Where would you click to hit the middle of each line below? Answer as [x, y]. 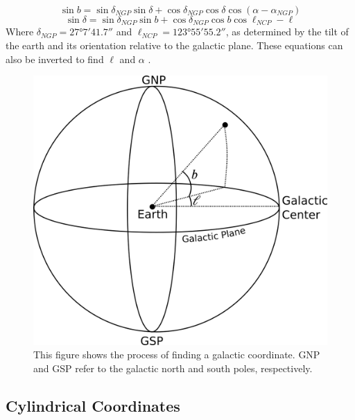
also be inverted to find [55, 59]
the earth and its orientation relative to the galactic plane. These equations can [174, 45]
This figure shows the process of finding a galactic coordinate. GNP [177, 355]
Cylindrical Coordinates [93, 405]
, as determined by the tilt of [287, 32]
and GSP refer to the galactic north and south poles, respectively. [173, 368]
